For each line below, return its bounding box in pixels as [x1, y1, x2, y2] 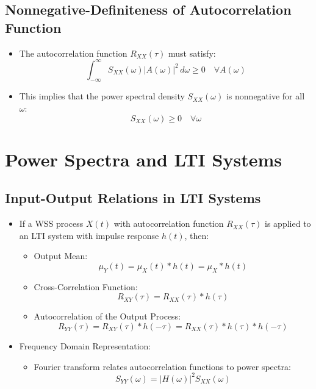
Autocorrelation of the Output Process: [34, 310, 181, 323]
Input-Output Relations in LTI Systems [5, 188, 261, 207]
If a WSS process [19, 217, 84, 230]
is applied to [265, 217, 311, 230]
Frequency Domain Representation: [19, 340, 151, 352]
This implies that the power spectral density [19, 90, 185, 102]
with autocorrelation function [113, 217, 224, 230]
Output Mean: [34, 249, 88, 262]
